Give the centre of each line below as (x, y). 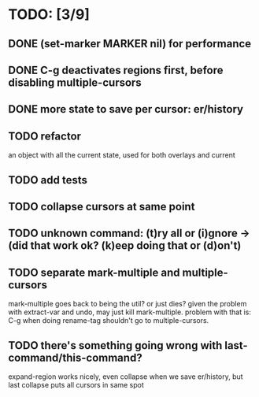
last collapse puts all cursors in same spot (76, 384)
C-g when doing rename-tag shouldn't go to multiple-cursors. (109, 321)
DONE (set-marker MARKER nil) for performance (130, 44)
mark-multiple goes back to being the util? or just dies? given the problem (128, 304)
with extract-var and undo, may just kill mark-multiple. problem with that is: (130, 312)
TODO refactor (44, 136)
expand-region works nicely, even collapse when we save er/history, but (126, 377)
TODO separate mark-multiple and (94, 272)
